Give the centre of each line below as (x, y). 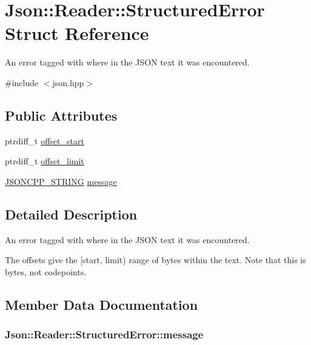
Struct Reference (77, 33)
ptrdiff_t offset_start (45, 140)
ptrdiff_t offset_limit (45, 161)
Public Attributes (61, 115)
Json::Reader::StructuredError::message (104, 334)
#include (22, 82)
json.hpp (68, 82)
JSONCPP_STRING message (61, 181)
